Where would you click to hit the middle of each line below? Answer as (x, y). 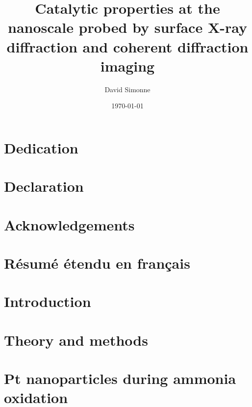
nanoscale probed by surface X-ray (127, 27)
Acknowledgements (69, 224)
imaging (127, 65)
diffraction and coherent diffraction (127, 46)
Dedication (41, 147)
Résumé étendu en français (97, 263)
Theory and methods (76, 340)
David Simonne (127, 89)
